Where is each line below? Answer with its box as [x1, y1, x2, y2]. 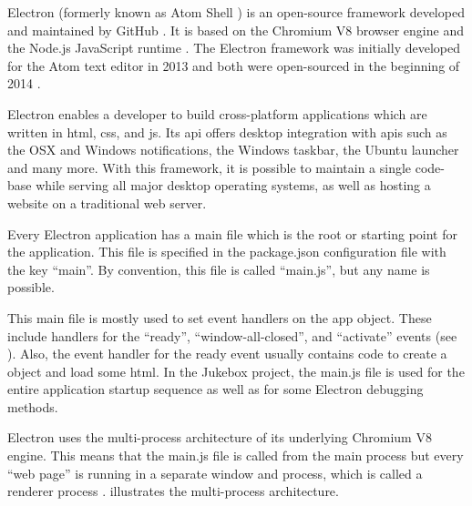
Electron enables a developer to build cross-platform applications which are [7, 104, 427, 123]
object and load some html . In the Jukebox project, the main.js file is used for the [7, 361, 465, 380]
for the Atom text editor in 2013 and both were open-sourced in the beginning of [7, 56, 460, 75]
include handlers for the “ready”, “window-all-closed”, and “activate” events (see [7, 326, 457, 345]
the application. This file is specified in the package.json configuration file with [7, 242, 446, 261]
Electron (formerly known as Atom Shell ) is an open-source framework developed [7, 3, 465, 21]
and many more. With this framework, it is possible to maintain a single [7, 157, 412, 177]
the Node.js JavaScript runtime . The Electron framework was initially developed [7, 38, 460, 57]
